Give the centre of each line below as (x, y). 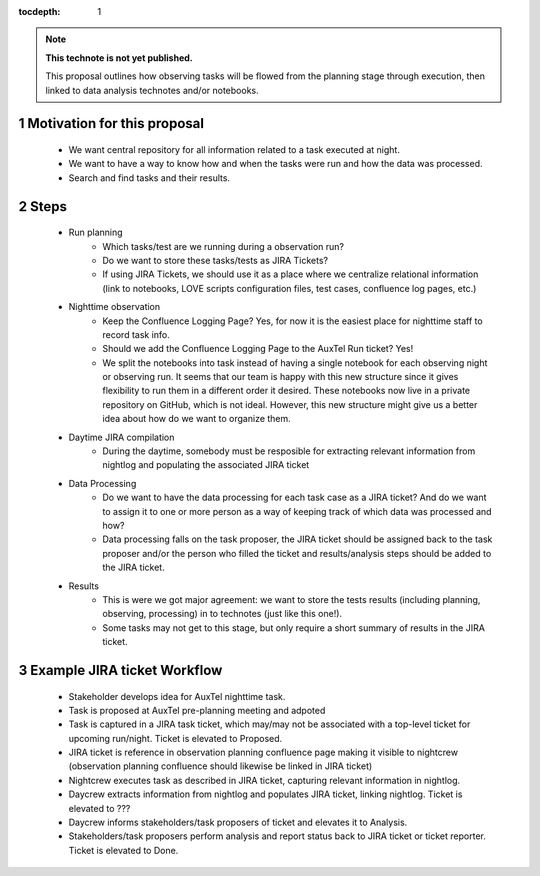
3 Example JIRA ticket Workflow (120, 670)
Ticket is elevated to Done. (123, 850)
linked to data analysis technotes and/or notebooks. (152, 90)
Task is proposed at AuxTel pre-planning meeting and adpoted (197, 710)
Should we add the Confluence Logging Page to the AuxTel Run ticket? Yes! (258, 349)
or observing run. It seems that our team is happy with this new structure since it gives (280, 377)
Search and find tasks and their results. (149, 177)
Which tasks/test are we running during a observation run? (223, 246)
